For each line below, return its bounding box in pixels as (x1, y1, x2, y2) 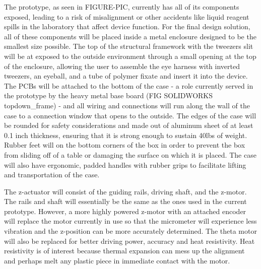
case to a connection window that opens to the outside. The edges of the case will (4, 110, 256, 120)
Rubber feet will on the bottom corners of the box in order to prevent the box (4, 140, 245, 150)
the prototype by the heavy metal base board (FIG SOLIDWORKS (4, 90, 213, 101)
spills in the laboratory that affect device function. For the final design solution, (4, 21, 250, 32)
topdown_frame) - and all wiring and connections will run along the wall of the (4, 100, 250, 110)
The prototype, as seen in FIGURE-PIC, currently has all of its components (4, 2, 239, 12)
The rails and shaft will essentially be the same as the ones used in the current (4, 196, 247, 207)
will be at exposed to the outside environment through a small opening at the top (4, 50, 256, 61)
